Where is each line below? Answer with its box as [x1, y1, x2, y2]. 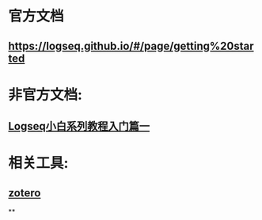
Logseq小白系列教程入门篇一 [8, 119, 150, 133]
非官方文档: [8, 85, 83, 104]
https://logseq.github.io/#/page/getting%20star [8, 39, 255, 52]
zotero [8, 186, 41, 199]
